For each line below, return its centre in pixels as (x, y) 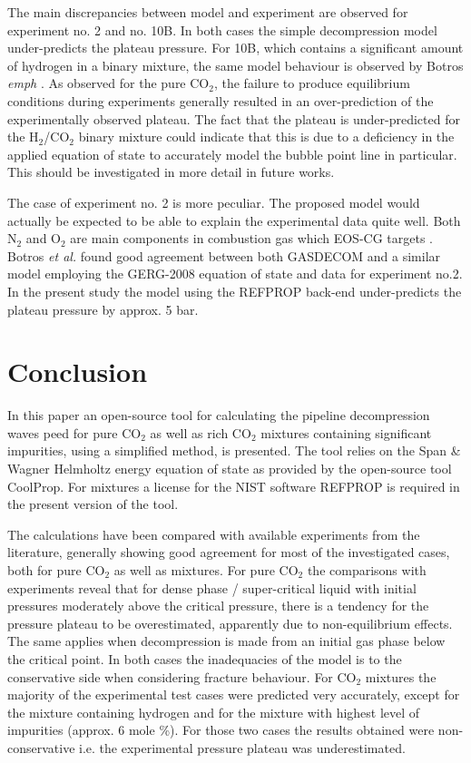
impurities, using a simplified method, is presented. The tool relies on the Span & (234, 450)
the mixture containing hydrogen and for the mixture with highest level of (214, 712)
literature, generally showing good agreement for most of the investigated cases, (229, 552)
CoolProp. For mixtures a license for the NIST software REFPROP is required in (234, 486)
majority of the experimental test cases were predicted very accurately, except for (234, 695)
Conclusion (78, 372)
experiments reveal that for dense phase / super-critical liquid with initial (212, 587)
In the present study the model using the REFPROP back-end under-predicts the (235, 291)
